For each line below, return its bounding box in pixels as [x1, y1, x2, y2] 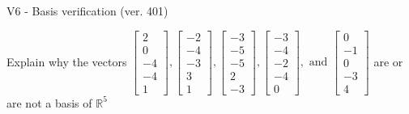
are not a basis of [6, 94, 92, 111]
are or [373, 53, 403, 70]
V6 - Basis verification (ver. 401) [6, 2, 168, 19]
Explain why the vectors [6, 53, 127, 70]
